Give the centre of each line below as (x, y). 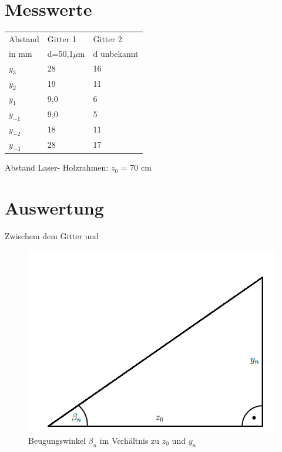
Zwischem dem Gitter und (52, 235)
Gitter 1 (62, 38)
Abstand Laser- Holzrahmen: (57, 167)
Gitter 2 (108, 38)
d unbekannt (116, 53)
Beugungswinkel (57, 440)
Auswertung (54, 207)
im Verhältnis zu (130, 440)
